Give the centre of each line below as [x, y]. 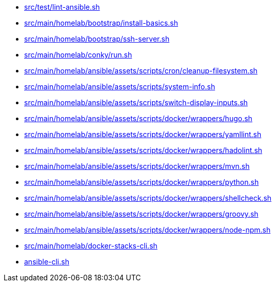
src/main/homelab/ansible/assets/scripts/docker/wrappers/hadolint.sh [143, 150]
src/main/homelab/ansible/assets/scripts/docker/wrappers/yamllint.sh [143, 134]
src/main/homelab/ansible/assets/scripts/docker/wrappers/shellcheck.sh [148, 198]
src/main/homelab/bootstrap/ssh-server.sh [97, 39]
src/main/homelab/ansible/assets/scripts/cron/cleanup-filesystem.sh [141, 71]
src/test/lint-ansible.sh [62, 7]
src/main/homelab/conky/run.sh [78, 55]
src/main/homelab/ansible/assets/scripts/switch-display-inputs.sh [136, 102]
